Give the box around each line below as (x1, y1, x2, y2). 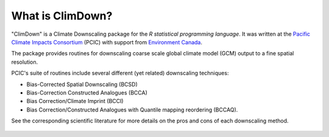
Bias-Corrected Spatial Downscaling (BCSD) (26, 81, 138, 88)
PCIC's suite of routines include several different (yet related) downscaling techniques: (11, 70, 229, 77)
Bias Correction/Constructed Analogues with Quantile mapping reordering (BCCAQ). (26, 106, 238, 113)
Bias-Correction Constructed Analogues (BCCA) (26, 89, 147, 96)
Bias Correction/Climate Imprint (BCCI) (26, 98, 124, 105)
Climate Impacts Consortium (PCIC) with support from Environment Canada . (11, 38, 203, 45)
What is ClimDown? (11, 9, 113, 22)
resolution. (11, 58, 38, 65)
